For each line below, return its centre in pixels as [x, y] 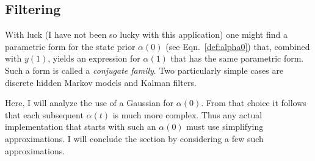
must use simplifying [225, 127]
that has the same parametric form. [237, 58]
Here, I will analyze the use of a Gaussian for [89, 103]
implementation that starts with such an [81, 127]
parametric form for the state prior [70, 46]
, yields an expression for [94, 58]
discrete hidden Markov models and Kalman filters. [101, 82]
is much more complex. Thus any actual [187, 114]
